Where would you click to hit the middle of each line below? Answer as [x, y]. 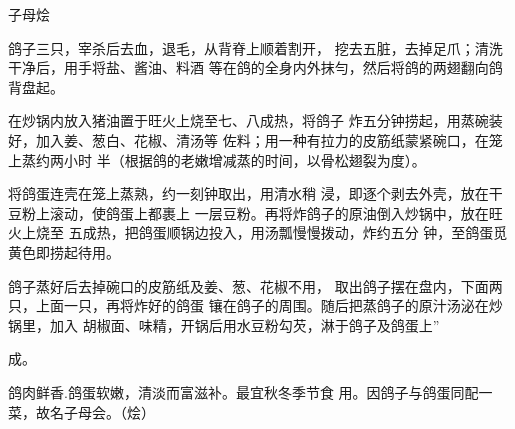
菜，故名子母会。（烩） [81, 411]
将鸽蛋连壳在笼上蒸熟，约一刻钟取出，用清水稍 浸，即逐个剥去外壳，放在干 [255, 193]
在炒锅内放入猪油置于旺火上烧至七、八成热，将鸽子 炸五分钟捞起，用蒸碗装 [255, 120]
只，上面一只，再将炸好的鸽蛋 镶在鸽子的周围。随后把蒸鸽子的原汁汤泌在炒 [255, 305]
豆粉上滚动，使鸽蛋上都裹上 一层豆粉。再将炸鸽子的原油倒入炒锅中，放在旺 [255, 212]
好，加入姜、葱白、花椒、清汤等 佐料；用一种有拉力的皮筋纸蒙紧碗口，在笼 [255, 139]
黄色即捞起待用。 [64, 251]
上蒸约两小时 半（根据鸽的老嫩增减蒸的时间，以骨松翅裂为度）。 [217, 159]
